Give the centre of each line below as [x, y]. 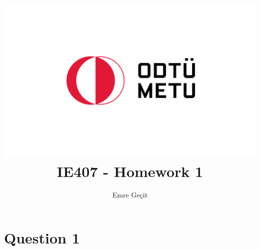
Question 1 [42, 238]
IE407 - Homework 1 [130, 171]
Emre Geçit [130, 195]
